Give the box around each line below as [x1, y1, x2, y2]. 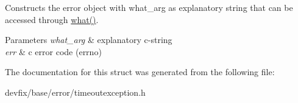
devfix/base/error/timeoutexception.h [5, 85, 146, 98]
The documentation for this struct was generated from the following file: [5, 65, 275, 78]
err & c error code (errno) [5, 45, 102, 58]
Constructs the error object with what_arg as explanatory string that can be [5, 1, 293, 13]
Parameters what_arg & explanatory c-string [5, 33, 172, 46]
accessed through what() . [5, 13, 99, 25]
